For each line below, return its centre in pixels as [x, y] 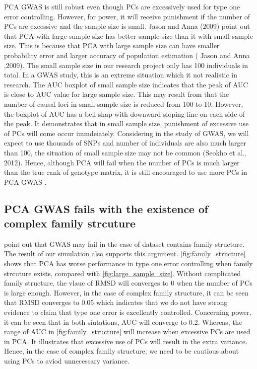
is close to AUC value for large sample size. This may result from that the [117, 94]
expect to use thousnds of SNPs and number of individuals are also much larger [125, 143]
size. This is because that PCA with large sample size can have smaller [112, 45]
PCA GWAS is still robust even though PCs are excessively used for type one [122, 6]
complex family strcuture [70, 223]
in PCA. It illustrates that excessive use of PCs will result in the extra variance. [126, 341]
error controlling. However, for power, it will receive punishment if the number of [127, 16]
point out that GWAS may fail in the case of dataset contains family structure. [124, 244]
